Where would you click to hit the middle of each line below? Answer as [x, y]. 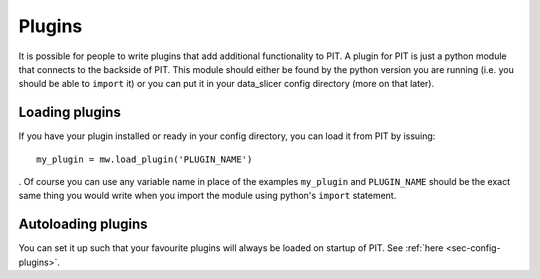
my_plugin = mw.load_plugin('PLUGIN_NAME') [144, 159]
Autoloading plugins [83, 224]
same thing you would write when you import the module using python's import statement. [207, 196]
